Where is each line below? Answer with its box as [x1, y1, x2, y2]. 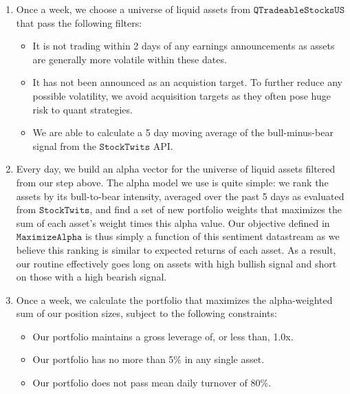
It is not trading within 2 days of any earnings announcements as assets [32, 39, 335, 53]
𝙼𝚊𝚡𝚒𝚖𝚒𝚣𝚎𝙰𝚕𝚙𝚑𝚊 [16, 232, 83, 243]
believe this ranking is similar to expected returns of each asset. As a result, [16, 242, 336, 256]
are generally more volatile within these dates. [32, 52, 227, 66]
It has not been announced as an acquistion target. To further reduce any [32, 75, 342, 89]
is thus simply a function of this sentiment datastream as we [85, 229, 340, 243]
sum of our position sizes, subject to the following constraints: [16, 306, 277, 320]
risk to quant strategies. [32, 102, 133, 116]
